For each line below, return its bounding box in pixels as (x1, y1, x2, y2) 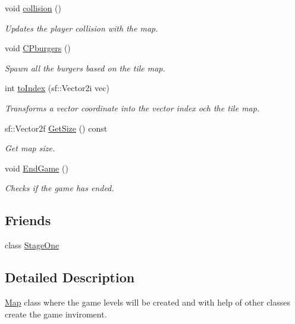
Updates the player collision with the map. (5, 21, 158, 34)
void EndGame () (5, 161, 68, 174)
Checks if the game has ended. (5, 182, 114, 194)
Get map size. (5, 142, 55, 154)
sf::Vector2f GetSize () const (5, 121, 108, 134)
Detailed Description (5, 268, 135, 286)
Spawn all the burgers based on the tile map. (5, 61, 165, 74)
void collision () (5, 2, 61, 14)
